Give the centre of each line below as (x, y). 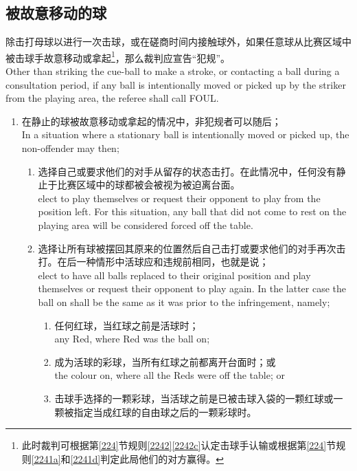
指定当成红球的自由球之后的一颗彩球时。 (165, 412)
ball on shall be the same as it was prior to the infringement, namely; (184, 302)
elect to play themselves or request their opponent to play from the (179, 198)
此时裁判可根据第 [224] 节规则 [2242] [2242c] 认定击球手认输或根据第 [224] (174, 445)
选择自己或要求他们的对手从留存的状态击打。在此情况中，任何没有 (187, 171)
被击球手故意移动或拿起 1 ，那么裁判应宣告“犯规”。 (118, 56)
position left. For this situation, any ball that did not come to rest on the (192, 211)
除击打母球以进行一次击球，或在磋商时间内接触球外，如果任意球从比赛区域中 (178, 42)
